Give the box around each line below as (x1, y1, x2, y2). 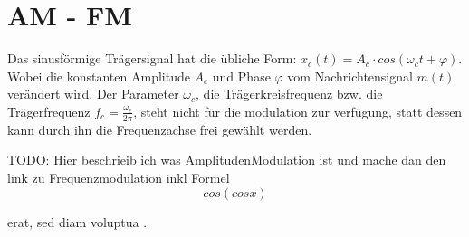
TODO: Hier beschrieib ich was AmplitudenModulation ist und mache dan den (7, 150, 446, 169)
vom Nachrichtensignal (287, 66, 413, 85)
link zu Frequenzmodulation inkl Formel (7, 167, 230, 186)
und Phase (212, 66, 271, 85)
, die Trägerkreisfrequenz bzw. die (196, 84, 383, 103)
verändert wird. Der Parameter (7, 84, 179, 103)
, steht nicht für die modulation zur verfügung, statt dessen (133, 101, 463, 120)
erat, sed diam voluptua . (7, 212, 148, 231)
